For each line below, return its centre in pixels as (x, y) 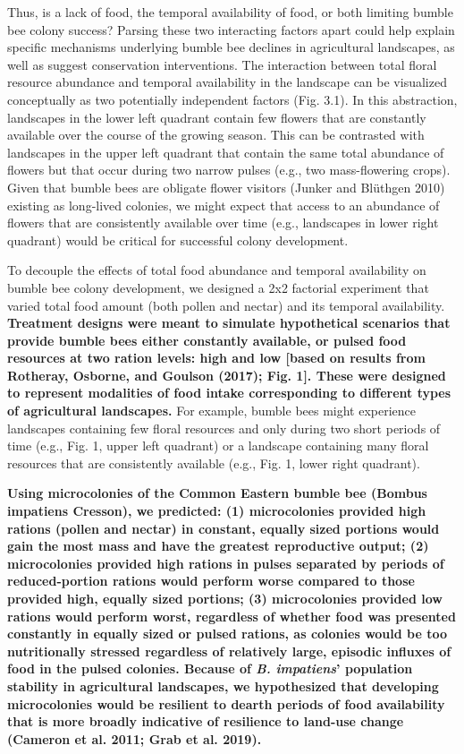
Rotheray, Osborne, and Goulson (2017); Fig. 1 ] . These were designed (227, 375)
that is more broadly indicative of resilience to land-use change (206, 721)
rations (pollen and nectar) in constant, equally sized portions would (224, 528)
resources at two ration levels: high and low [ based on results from (216, 358)
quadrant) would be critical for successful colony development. (178, 240)
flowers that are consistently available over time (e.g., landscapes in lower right (223, 223)
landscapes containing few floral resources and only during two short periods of (224, 428)
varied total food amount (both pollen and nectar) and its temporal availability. (226, 305)
